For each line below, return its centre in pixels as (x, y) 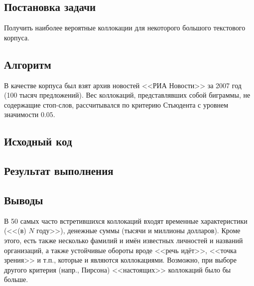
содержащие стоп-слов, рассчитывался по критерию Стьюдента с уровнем (116, 104)
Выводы (24, 200)
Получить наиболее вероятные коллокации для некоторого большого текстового (125, 28)
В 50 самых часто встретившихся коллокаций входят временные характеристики (126, 220)
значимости (21, 114)
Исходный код (38, 141)
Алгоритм (28, 64)
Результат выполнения (59, 171)
